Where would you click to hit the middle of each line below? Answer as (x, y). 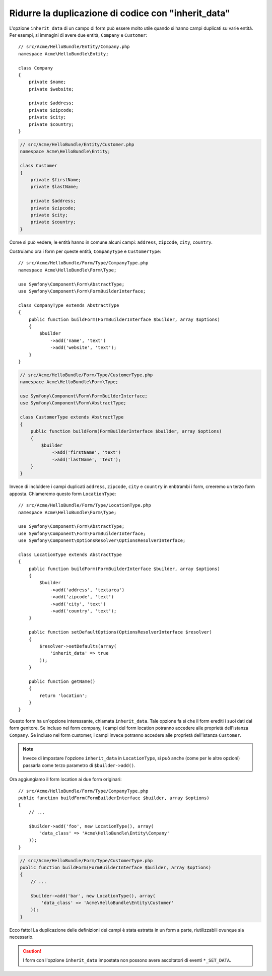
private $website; (51, 89)
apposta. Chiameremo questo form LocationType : (63, 494)
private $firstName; (56, 180)
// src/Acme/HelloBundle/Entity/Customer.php (77, 144)
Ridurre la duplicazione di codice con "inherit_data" (120, 13)
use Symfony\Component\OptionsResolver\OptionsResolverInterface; (102, 541)
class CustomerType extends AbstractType (72, 417)
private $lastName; (55, 187)
